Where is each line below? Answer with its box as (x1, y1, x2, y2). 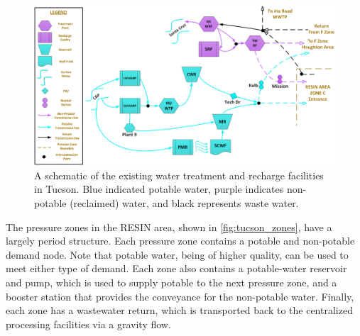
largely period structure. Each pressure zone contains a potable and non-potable (6, 233, 355, 248)
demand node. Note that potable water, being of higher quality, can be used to (6, 247, 349, 262)
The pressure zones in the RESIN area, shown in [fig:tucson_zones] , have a (6, 219, 332, 234)
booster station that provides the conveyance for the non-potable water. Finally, (6, 289, 354, 303)
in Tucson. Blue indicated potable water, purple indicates (34, 181, 284, 196)
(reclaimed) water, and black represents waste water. (70, 196, 299, 211)
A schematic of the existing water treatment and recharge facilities (34, 167, 324, 182)
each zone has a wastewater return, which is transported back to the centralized (6, 303, 353, 318)
